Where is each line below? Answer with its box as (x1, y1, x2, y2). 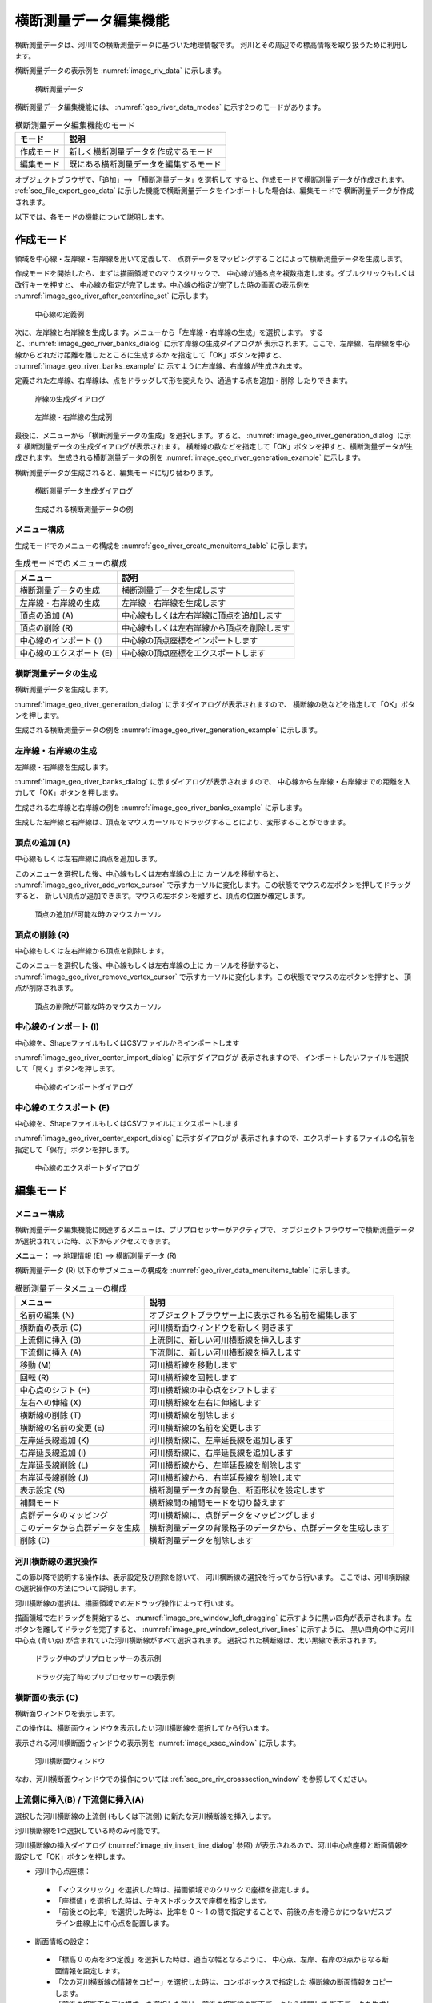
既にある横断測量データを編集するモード (69, 159, 222, 170)
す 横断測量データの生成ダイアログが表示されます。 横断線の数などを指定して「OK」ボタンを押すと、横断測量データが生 (14, 441, 414, 452)
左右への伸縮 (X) (19, 1397, 82, 1409)
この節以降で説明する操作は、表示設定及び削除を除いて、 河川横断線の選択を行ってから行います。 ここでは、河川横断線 (14, 1573, 410, 1582)
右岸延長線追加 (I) (19, 1447, 87, 1458)
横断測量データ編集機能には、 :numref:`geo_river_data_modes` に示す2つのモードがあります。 (14, 103, 326, 112)
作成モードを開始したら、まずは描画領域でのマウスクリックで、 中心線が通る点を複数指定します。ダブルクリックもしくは (14, 268, 415, 278)
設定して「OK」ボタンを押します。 (14, 1852, 130, 1861)
